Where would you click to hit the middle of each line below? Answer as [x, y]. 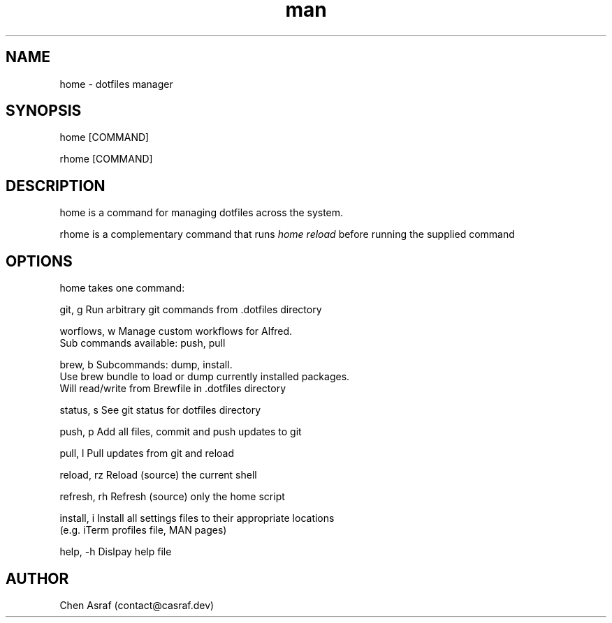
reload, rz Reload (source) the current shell [158, 475]
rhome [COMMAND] [106, 159]
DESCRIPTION [56, 186]
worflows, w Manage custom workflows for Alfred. [176, 331]
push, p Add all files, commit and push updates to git [181, 432]
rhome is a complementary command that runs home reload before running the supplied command [287, 234]
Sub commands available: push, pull [143, 343]
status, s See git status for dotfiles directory [160, 410]
